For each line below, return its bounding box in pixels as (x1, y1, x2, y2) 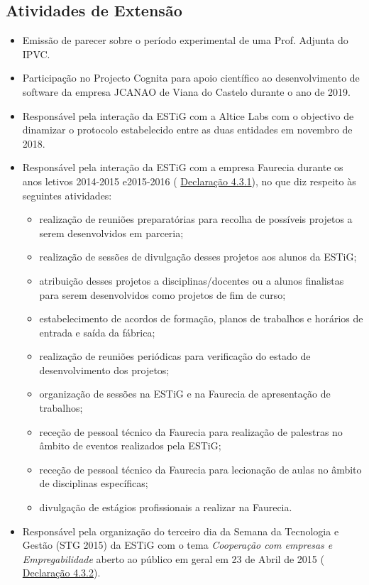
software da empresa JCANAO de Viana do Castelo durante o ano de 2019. (22, 84, 351, 99)
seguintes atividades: (22, 187, 112, 202)
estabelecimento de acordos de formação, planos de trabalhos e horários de (39, 311, 363, 326)
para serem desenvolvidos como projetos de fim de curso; (39, 287, 286, 302)
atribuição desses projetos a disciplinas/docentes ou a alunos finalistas (39, 273, 344, 288)
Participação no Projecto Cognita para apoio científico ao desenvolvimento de (22, 70, 360, 85)
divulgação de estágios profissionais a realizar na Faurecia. (39, 500, 292, 515)
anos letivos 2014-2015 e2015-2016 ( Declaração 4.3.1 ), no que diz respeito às (22, 173, 356, 188)
